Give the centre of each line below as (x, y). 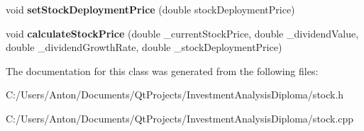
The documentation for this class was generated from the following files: (162, 70)
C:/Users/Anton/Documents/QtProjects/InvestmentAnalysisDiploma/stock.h (175, 95)
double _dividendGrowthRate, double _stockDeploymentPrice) (144, 47)
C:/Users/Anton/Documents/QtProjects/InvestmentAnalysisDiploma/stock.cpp (180, 118)
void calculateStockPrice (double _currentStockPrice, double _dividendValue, (182, 33)
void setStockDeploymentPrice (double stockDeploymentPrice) (150, 9)
